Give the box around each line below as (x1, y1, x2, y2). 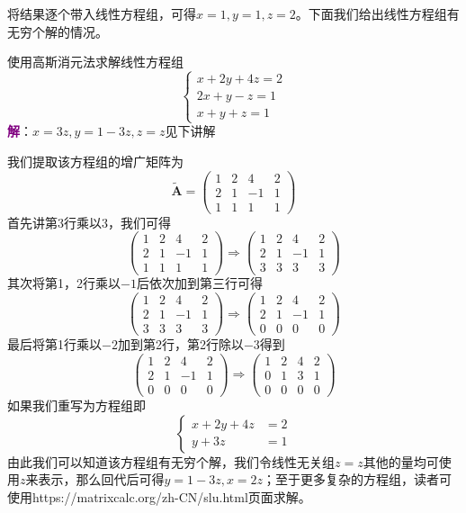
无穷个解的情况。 (7, 22, 108, 40)
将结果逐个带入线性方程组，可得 (7, 4, 196, 22)
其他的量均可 (363, 452, 439, 471)
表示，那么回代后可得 (38, 470, 165, 489)
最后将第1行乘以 (7, 335, 102, 354)
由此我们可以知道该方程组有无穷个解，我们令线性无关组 (7, 452, 335, 471)
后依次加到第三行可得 (136, 274, 263, 292)
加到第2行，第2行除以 (117, 335, 244, 354)
